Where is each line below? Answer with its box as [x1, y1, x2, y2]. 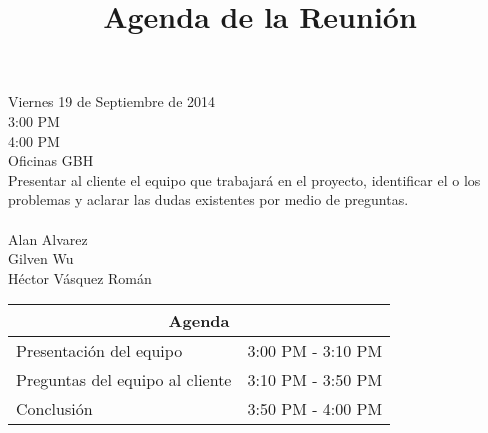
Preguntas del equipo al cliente [16, 368, 232, 392]
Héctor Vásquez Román [8, 267, 152, 288]
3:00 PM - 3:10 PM [247, 339, 383, 363]
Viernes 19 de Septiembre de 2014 [8, 91, 216, 112]
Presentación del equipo [16, 339, 183, 363]
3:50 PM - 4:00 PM [247, 397, 383, 421]
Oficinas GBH [8, 150, 94, 171]
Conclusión [16, 397, 93, 421]
